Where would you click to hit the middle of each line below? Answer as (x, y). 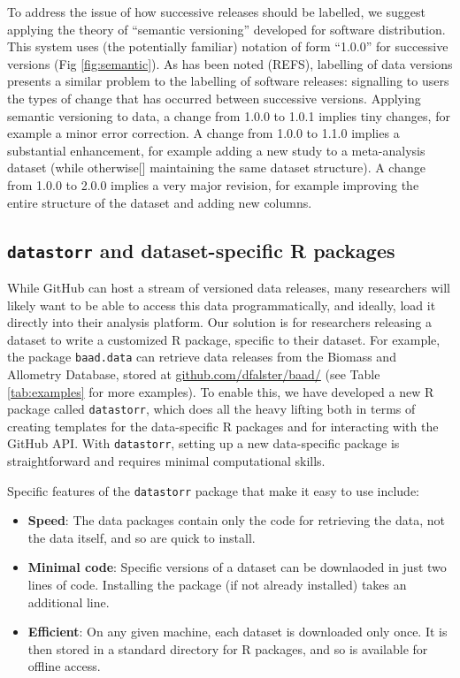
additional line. (69, 602)
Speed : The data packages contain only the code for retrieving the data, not (236, 520)
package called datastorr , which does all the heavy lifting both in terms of (211, 409)
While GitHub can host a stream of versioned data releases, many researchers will (229, 287)
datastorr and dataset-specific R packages (201, 250)
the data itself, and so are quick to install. (142, 537)
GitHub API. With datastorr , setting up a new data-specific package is (203, 443)
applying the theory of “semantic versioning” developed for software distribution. (226, 29)
